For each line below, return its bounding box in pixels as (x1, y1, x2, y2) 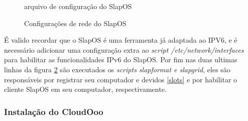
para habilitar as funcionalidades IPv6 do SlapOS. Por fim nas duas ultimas (4, 54, 237, 65)
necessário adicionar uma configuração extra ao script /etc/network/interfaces (4, 44, 244, 55)
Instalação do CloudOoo (4, 105, 103, 117)
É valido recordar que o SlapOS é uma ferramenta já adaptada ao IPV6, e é (4, 35, 237, 45)
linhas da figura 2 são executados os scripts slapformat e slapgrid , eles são (4, 64, 230, 74)
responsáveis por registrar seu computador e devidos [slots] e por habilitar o (4, 74, 237, 84)
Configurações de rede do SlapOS (24, 18, 127, 28)
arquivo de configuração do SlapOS (24, 1, 132, 11)
